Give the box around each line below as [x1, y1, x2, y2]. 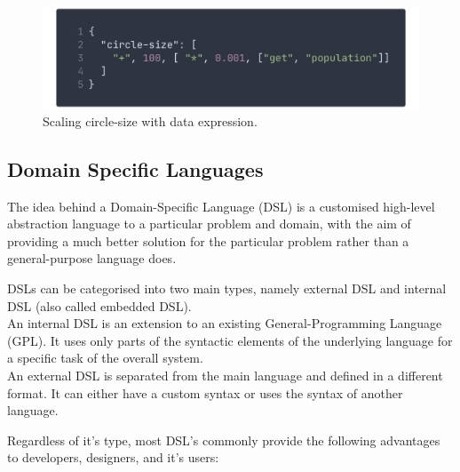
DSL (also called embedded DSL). [7, 296, 192, 315]
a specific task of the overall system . [7, 348, 203, 367]
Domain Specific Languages [7, 155, 264, 182]
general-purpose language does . [7, 249, 177, 268]
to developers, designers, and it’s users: [7, 448, 219, 467]
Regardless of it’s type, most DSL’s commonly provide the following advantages [7, 430, 440, 449]
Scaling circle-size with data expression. [43, 111, 258, 130]
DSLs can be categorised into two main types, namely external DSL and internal [7, 279, 447, 298]
